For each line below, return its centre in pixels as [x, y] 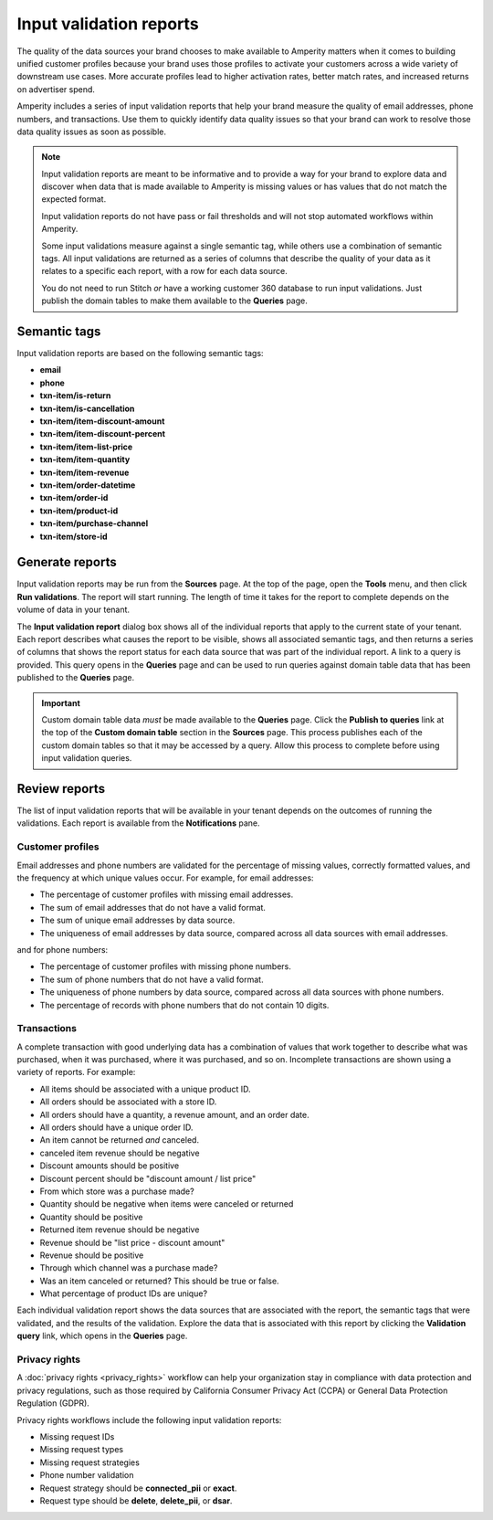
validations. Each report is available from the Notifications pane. [138, 823]
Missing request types [81, 1450]
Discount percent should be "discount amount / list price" [148, 1178]
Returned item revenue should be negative [120, 1230]
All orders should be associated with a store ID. [128, 1102]
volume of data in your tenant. [73, 610]
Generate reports [67, 562]
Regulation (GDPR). [53, 1403]
